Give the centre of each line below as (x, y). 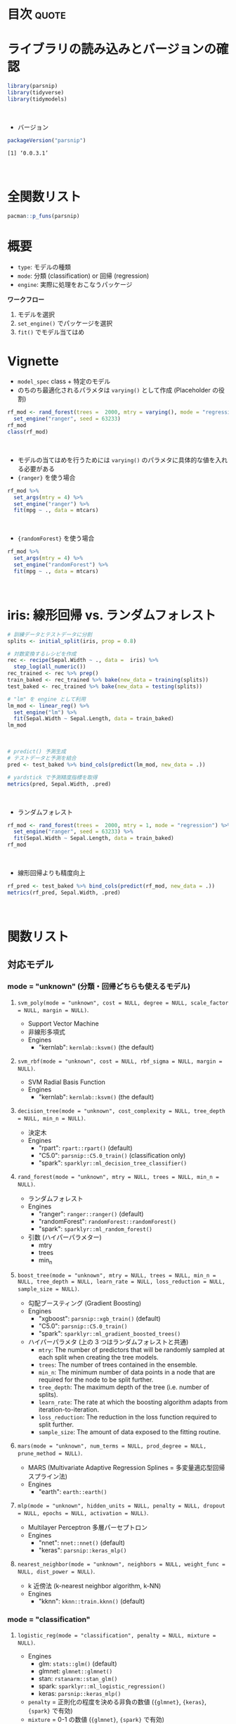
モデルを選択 (36, 314)
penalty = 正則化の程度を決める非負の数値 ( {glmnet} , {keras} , (117, 1701)
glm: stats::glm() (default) (78, 1664)
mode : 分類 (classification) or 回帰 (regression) (83, 276)
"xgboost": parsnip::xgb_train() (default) (99, 1319)
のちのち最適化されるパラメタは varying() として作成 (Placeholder (114, 390)
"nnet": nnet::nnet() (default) (81, 1543)
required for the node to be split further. (96, 1380)
